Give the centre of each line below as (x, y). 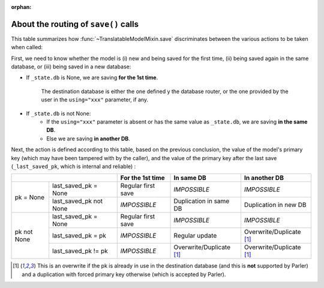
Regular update (195, 236)
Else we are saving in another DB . (88, 139)
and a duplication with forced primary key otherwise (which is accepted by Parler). (124, 274)
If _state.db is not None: (58, 113)
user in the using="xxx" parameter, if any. (95, 100)
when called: (27, 47)
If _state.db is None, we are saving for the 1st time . (92, 77)
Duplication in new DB (275, 205)
